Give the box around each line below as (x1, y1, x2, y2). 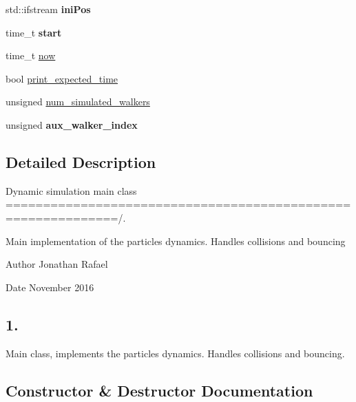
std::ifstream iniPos (6, 2, 91, 16)
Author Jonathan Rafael (6, 257, 108, 271)
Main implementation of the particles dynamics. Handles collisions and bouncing (6, 233, 346, 248)
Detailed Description (6, 151, 156, 172)
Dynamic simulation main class (6, 183, 137, 198)
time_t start (6, 25, 62, 39)
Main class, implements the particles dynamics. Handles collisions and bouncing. (6, 346, 345, 360)
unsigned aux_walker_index (6, 117, 138, 131)
